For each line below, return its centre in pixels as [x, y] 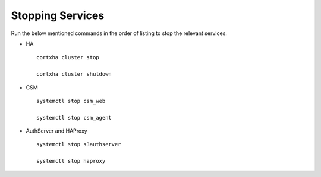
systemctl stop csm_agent [74, 118]
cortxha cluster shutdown [74, 74]
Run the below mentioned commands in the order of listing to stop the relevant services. [119, 33]
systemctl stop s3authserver [79, 144]
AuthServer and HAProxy [56, 131]
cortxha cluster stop [68, 57]
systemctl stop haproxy [71, 161]
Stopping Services [58, 15]
